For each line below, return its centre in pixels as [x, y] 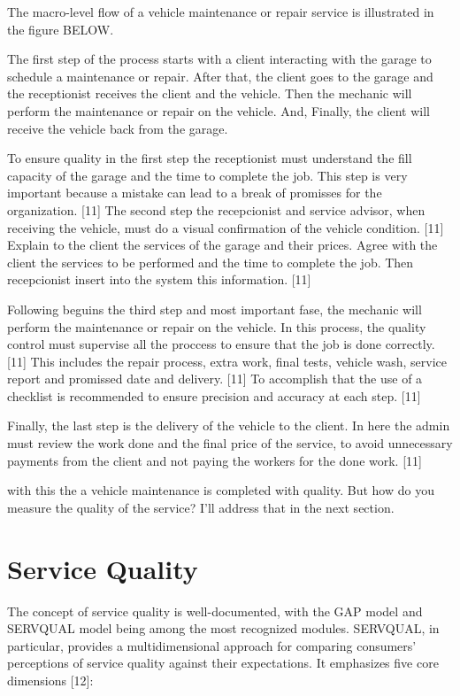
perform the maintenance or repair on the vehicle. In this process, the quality [217, 326]
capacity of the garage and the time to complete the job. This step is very [207, 175]
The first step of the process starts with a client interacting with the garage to [219, 59]
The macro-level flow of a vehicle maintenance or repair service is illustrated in [221, 12]
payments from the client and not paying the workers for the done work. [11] [215, 460]
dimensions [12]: [50, 680]
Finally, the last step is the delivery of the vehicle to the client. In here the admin [229, 425]
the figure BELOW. [61, 29]
